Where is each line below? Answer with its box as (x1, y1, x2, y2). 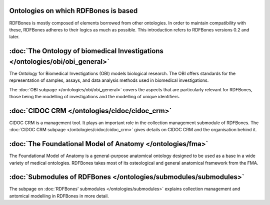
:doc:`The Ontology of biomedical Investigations (9, 47, 163, 55)
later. (9, 34, 20, 40)
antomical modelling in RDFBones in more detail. (9, 193, 109, 199)
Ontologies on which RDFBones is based (9, 6, 138, 15)
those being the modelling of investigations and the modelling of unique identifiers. (9, 93, 180, 99)
